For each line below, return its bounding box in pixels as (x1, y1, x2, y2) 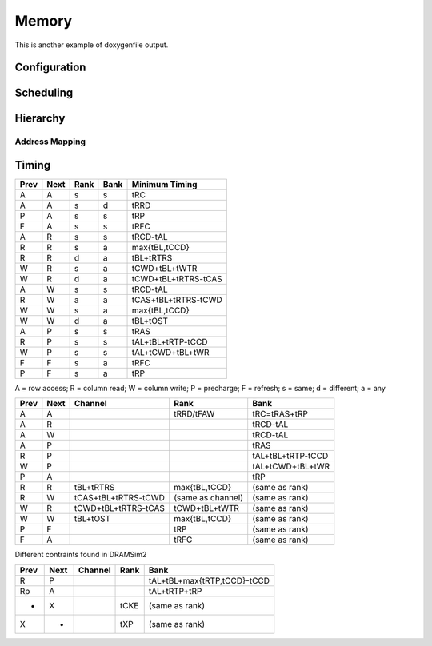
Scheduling (14, 86, 74, 100)
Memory (14, 12, 73, 30)
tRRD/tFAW (173, 409, 215, 420)
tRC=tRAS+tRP (252, 409, 308, 420)
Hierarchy (14, 112, 66, 126)
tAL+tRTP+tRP (148, 585, 202, 596)
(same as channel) (173, 492, 244, 504)
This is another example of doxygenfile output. (14, 40, 169, 50)
